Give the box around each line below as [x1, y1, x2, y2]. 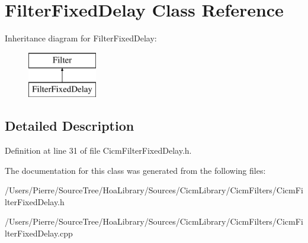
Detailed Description [5, 116, 134, 135]
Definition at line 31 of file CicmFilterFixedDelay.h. [5, 144, 192, 157]
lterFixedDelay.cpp [5, 227, 73, 239]
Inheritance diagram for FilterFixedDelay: [5, 32, 157, 44]
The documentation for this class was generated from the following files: [5, 164, 266, 176]
